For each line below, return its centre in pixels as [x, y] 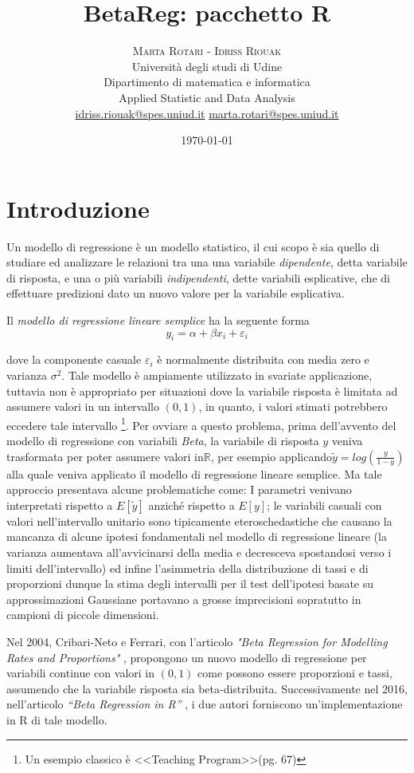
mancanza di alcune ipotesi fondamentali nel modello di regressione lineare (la [197, 536]
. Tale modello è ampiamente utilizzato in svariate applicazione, [217, 375]
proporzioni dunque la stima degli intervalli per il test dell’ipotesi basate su [190, 584]
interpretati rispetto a [60, 505]
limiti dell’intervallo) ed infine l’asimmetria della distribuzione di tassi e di [187, 568]
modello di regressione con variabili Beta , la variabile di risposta [163, 441]
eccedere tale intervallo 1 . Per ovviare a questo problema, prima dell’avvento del [201, 424]
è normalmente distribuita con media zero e [263, 359]
